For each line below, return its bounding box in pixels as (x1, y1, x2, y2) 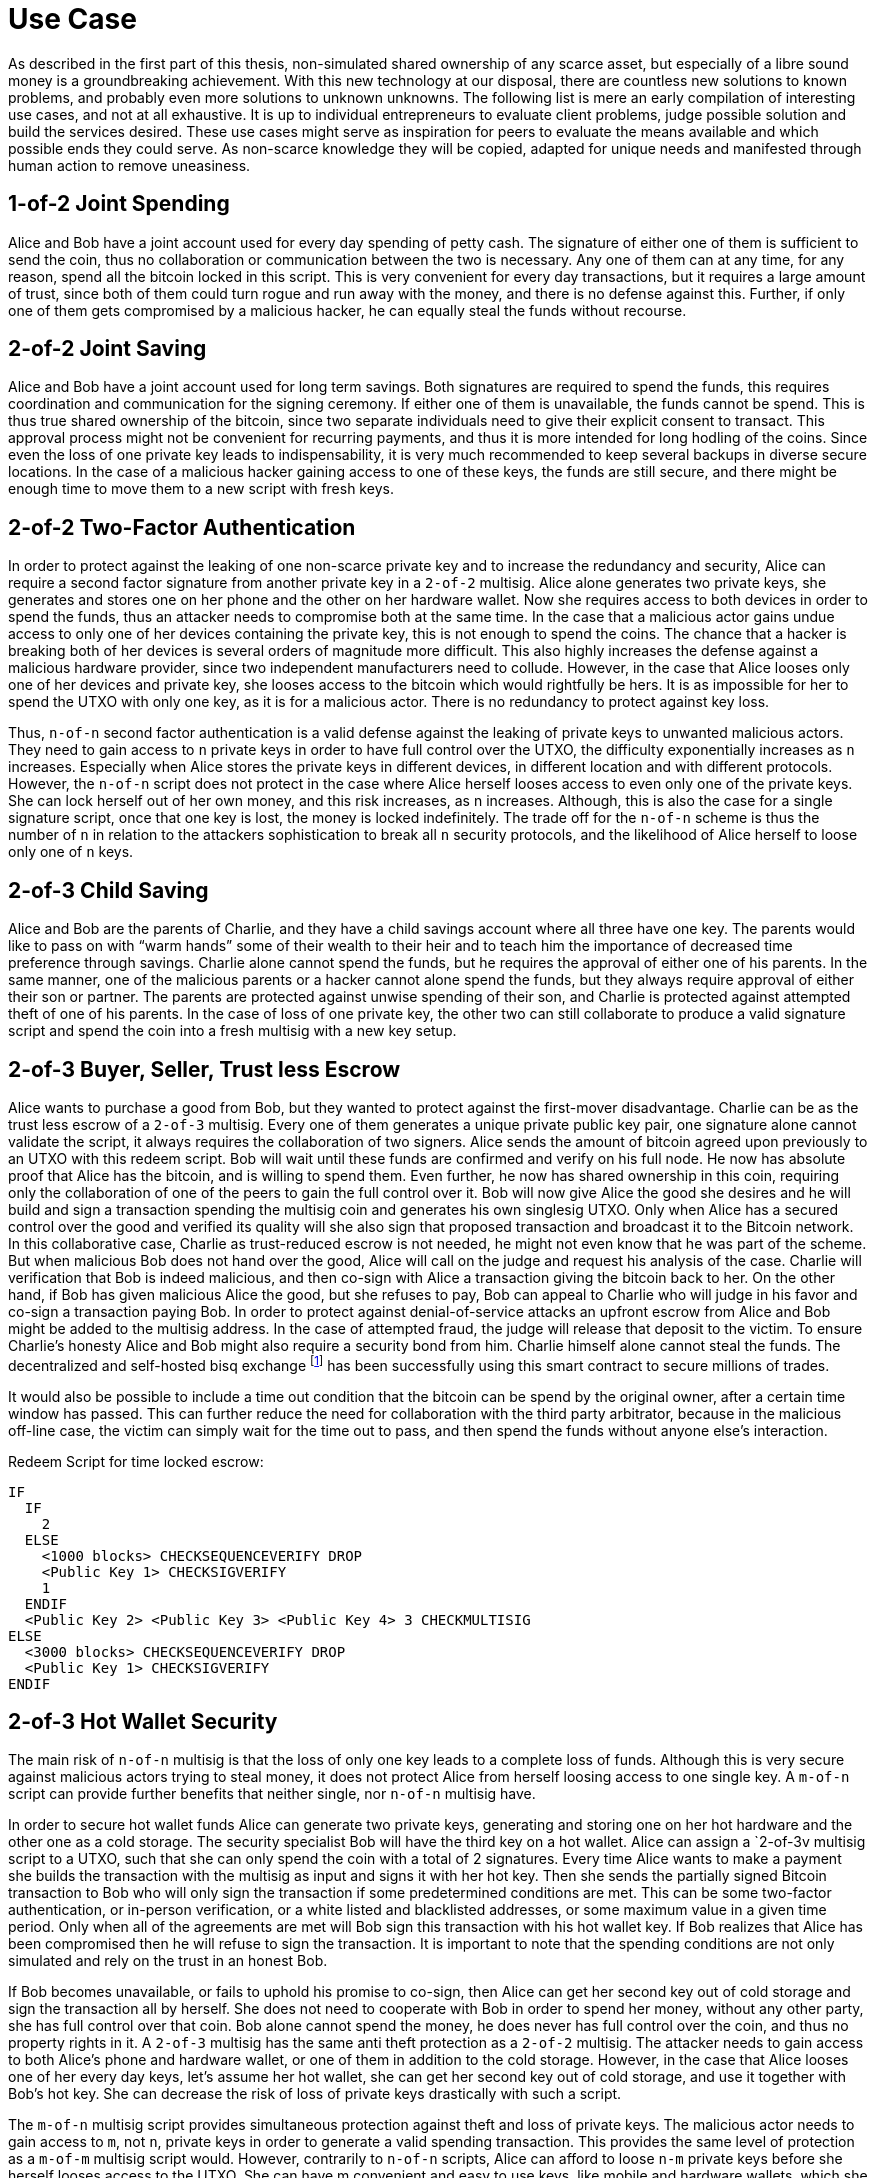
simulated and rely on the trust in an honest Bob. (8, 1952, 328, 1970)
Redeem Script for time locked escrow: (8, 1452, 264, 1470)
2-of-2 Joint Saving (8, 336, 207, 362)
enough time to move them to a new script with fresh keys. (8, 480, 394, 498)
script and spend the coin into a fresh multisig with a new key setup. (8, 1022, 457, 1040)
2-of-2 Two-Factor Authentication (8, 514, 356, 540)
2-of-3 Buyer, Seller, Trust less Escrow (8, 1056, 401, 1082)
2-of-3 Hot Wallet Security (8, 1709, 278, 1735)
